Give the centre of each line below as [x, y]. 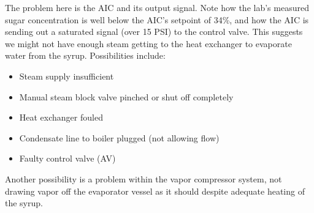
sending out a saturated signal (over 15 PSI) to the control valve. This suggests [154, 32]
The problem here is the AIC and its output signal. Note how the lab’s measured [157, 7]
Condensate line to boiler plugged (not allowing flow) [119, 137]
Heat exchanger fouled [61, 117]
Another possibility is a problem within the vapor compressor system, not [144, 178]
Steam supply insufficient [67, 76]
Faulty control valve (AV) [67, 158]
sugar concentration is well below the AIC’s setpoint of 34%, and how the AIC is [157, 19]
